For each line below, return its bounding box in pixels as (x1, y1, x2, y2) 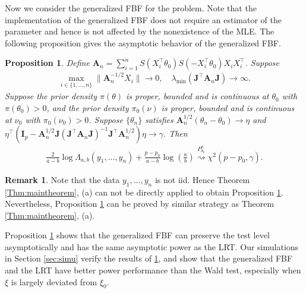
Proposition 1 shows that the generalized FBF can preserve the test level (5, 229, 270, 241)
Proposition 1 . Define (5, 56, 90, 69)
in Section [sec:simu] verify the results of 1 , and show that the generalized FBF (5, 252, 293, 264)
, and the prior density (46, 102, 129, 114)
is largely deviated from (11, 275, 97, 288)
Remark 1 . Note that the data (5, 173, 120, 185)
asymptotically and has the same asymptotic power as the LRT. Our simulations (5, 240, 299, 253)
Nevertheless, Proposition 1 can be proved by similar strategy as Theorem (5, 197, 275, 210)
